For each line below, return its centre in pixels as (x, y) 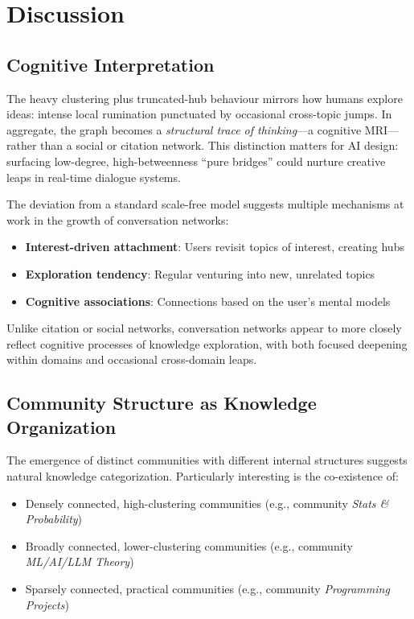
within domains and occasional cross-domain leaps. (132, 359)
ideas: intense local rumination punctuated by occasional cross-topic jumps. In (199, 114)
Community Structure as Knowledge (162, 403)
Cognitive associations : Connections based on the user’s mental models (208, 301)
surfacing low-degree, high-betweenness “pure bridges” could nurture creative (196, 161)
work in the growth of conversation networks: (118, 219)
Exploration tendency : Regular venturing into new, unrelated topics (200, 273)
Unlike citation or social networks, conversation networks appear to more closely (204, 328)
